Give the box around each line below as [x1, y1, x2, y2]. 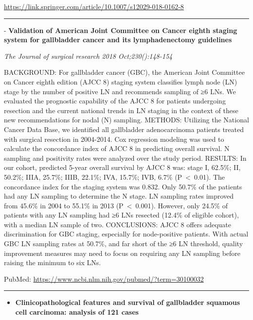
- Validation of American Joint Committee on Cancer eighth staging [4, 25, 237, 35]
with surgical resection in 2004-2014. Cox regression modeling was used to [4, 134, 224, 144]
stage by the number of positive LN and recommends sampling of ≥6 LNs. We [4, 86, 236, 96]
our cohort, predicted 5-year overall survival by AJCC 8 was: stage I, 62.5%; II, [4, 162, 241, 172]
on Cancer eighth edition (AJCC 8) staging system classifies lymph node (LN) [4, 76, 237, 86]
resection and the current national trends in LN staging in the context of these [4, 105, 238, 115]
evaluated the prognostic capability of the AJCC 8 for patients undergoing [4, 96, 226, 106]
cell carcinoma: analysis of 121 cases [15, 307, 139, 317]
